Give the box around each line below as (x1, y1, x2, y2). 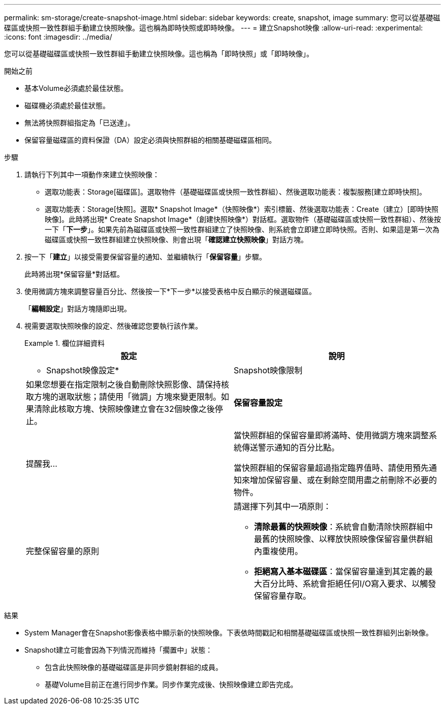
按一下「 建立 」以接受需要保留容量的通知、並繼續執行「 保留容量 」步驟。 (24, 252, 266, 261)
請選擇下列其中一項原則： (234, 501, 332, 511)
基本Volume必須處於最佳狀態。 (24, 84, 128, 92)
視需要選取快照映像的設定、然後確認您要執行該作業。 (24, 321, 202, 330)
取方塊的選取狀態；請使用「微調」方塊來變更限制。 (26, 392, 221, 402)
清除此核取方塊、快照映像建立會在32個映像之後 (34, 404, 215, 414)
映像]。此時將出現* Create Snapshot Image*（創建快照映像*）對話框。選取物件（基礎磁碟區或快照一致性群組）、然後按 (45, 215, 441, 223)
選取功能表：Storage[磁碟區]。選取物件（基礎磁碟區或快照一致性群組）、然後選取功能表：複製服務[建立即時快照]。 (45, 187, 427, 196)
